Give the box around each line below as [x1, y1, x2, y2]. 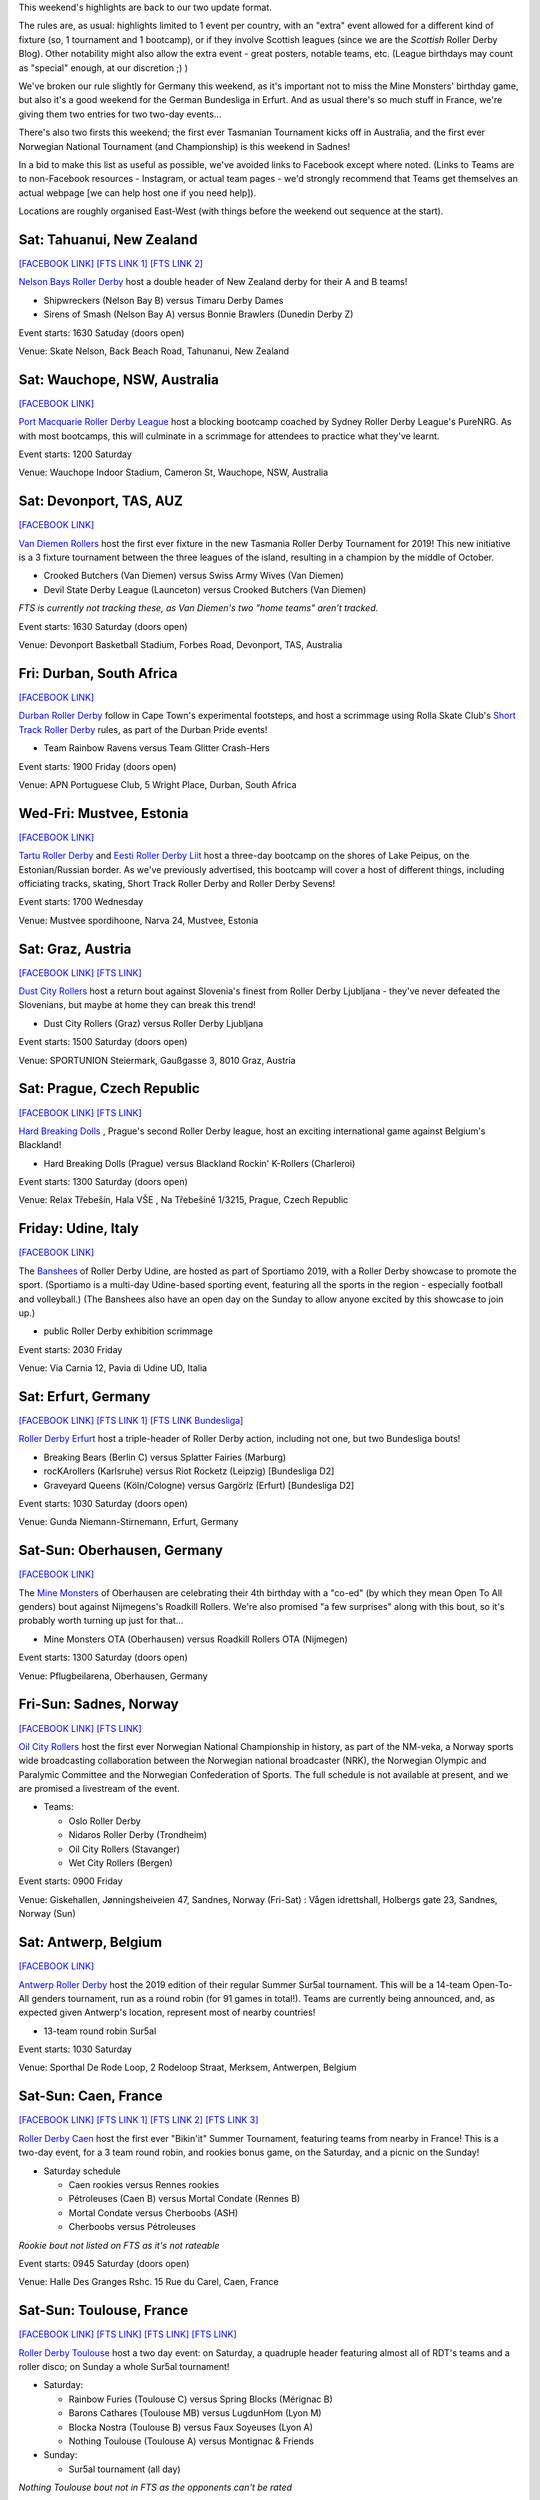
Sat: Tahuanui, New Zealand [18, 231, 198, 248]
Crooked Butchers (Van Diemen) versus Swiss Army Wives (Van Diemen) [43, 570, 344, 582]
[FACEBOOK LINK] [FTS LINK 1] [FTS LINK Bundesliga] [18, 1415, 244, 1427]
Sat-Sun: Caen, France [18, 2088, 163, 2105]
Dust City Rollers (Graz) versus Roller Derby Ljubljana [43, 1017, 264, 1029]
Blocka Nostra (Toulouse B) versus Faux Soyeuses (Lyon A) [68, 2421, 314, 2433]
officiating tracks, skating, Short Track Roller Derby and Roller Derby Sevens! [18, 877, 336, 889]
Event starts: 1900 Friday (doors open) [18, 760, 177, 772]
